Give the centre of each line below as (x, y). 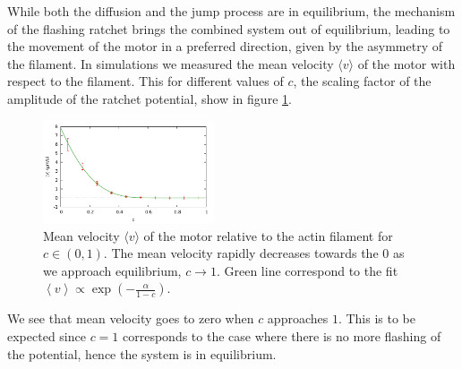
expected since (47, 336)
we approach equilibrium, (112, 270)
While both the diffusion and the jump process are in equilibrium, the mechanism (231, 11)
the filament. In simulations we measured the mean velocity (171, 63)
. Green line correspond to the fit (307, 270)
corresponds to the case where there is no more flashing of (282, 336)
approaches (298, 318)
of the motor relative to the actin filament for (268, 235)
